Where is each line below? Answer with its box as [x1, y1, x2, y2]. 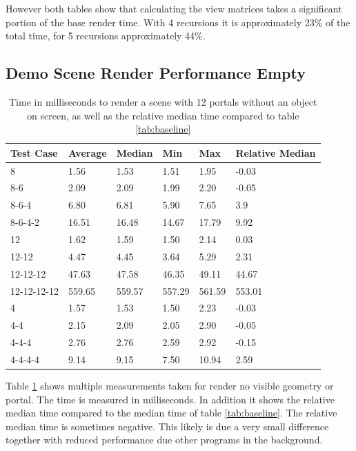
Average [68, 145, 107, 160]
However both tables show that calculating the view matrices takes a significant [6, 1, 342, 15]
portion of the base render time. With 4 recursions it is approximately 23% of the [6, 15, 350, 29]
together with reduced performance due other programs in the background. [6, 432, 323, 447]
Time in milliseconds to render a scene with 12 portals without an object [9, 94, 317, 108]
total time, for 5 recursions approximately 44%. [6, 28, 206, 43]
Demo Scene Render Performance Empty [6, 62, 306, 84]
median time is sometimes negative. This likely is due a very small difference [6, 419, 329, 433]
